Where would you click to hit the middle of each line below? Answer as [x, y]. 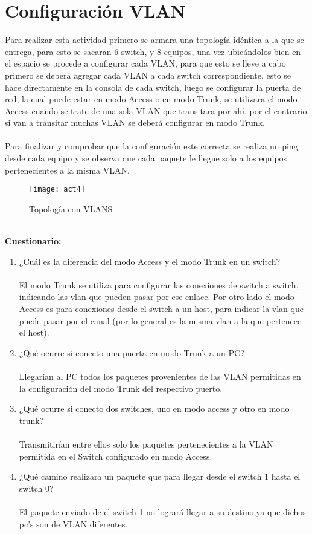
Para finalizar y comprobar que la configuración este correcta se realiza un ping [151, 146]
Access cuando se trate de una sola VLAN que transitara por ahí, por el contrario [156, 110]
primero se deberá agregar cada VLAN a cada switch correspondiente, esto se [148, 75]
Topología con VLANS [71, 208]
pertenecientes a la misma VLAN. [67, 170]
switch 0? [36, 488]
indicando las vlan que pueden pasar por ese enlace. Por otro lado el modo [157, 297]
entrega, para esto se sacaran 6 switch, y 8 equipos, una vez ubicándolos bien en [153, 51]
